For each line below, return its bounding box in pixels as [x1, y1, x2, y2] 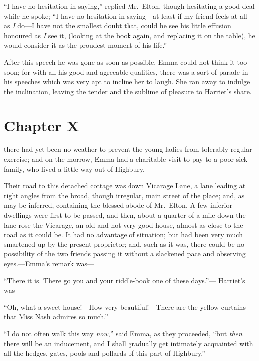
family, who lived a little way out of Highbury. [4, 163, 145, 174]
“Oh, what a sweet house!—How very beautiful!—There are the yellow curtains [4, 301, 246, 312]
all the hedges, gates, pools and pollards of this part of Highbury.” [4, 348, 205, 358]
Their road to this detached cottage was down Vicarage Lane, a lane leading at [4, 180, 246, 191]
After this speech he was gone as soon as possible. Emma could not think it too [4, 56, 247, 67]
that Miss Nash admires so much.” [4, 311, 108, 322]
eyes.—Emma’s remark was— [4, 258, 94, 268]
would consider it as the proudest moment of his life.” [4, 40, 167, 50]
